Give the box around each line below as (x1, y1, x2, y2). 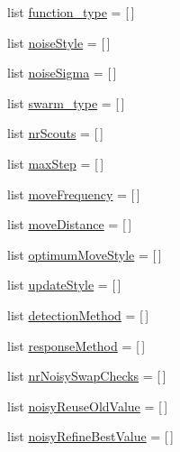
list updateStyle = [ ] (7, 275, 121, 294)
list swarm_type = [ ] (7, 93, 125, 112)
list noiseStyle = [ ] (7, 32, 111, 51)
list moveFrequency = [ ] (7, 184, 140, 203)
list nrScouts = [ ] (7, 124, 103, 143)
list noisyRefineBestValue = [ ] (7, 427, 174, 446)
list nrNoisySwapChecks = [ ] (7, 366, 166, 385)
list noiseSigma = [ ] (7, 63, 117, 82)
